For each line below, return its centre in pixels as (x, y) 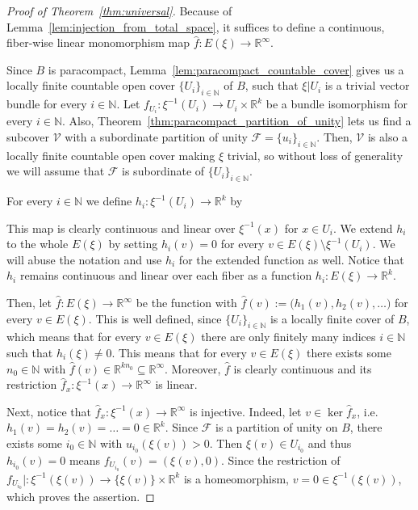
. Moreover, (193, 368)
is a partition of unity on (277, 427)
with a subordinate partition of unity (156, 136)
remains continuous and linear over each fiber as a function (166, 275)
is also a (388, 136)
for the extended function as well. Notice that (291, 259)
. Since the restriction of (280, 459)
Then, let (29, 303)
